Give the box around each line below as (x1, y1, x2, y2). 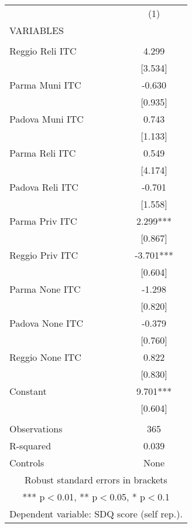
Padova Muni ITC (9, 112, 84, 126)
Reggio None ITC (9, 350, 81, 364)
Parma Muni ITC (9, 78, 81, 92)
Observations (9, 422, 63, 435)
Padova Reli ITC (9, 180, 78, 194)
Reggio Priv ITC (9, 248, 78, 262)
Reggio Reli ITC (9, 44, 77, 57)
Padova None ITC (9, 316, 83, 330)
